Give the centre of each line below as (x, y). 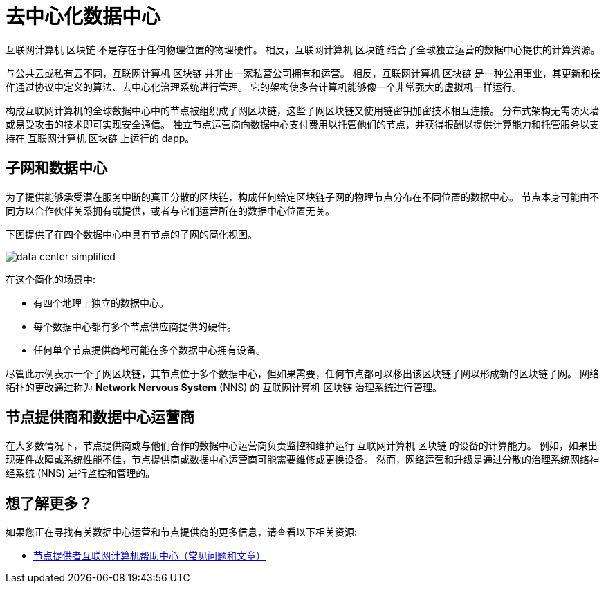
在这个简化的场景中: (51, 279)
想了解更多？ (49, 503)
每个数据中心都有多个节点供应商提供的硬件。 (135, 326)
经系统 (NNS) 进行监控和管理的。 (81, 473)
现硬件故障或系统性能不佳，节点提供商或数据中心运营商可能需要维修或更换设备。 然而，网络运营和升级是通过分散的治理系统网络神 (302, 460)
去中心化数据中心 (83, 17)
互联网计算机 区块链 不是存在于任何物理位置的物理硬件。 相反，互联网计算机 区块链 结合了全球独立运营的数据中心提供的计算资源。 (303, 49)
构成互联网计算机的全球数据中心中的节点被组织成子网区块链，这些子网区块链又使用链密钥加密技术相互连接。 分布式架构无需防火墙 (302, 110)
